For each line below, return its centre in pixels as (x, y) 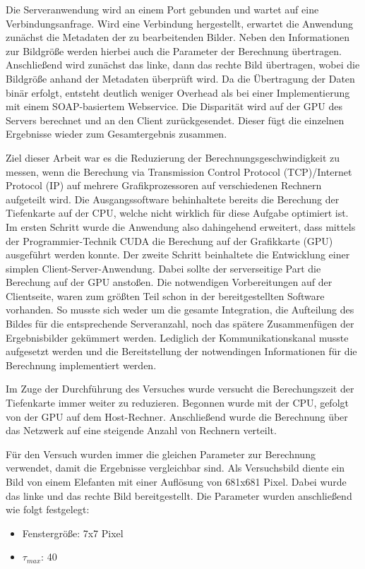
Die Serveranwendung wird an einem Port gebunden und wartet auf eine (162, 9)
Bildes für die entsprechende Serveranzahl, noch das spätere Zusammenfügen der (180, 324)
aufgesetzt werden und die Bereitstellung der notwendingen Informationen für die (181, 351)
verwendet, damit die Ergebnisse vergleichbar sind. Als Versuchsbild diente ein (175, 468)
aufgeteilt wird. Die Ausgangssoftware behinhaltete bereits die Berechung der (173, 199)
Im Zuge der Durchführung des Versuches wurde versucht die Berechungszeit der (180, 389)
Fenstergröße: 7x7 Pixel (73, 533)
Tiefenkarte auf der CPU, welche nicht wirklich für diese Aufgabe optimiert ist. (177, 213)
